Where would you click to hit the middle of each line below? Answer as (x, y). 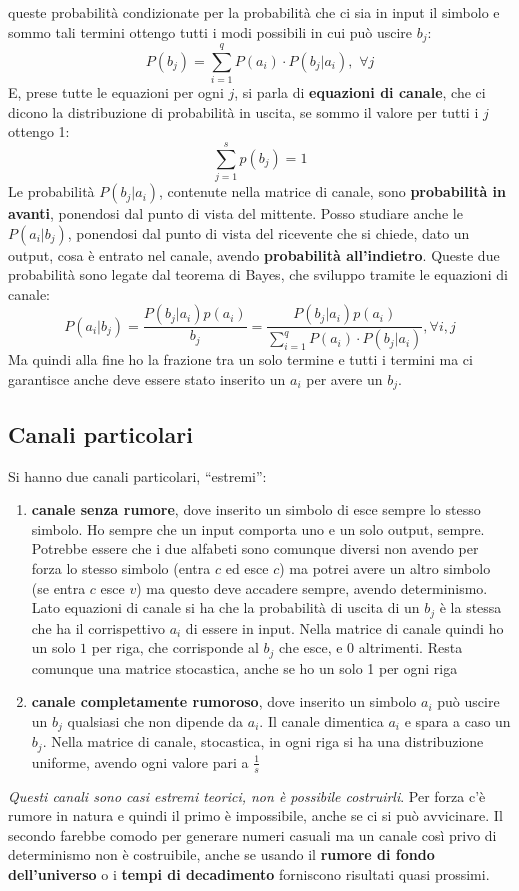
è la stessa (470, 607)
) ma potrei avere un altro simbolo (385, 567)
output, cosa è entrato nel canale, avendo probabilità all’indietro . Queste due (254, 254)
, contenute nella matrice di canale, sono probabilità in (332, 191)
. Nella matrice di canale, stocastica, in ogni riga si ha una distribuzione (263, 741)
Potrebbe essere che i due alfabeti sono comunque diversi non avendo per (255, 548)
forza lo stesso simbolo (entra (121, 567)
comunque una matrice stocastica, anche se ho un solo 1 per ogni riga (244, 667)
